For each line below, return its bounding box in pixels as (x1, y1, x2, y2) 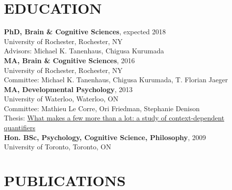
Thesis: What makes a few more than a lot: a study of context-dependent (4, 113, 225, 123)
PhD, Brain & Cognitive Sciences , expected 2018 (4, 26, 166, 37)
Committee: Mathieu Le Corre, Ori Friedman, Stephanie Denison (4, 103, 200, 113)
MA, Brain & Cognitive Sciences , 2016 (4, 55, 135, 65)
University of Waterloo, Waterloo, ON (4, 94, 119, 104)
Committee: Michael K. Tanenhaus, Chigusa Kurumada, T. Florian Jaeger (4, 74, 228, 85)
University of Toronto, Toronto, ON (4, 142, 111, 152)
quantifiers (4, 122, 35, 133)
